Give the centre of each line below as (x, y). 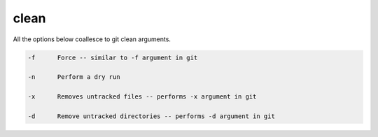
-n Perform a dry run (74, 77)
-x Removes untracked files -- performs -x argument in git (142, 97)
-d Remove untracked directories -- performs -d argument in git (152, 116)
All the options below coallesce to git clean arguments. (92, 39)
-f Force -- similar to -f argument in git (113, 57)
